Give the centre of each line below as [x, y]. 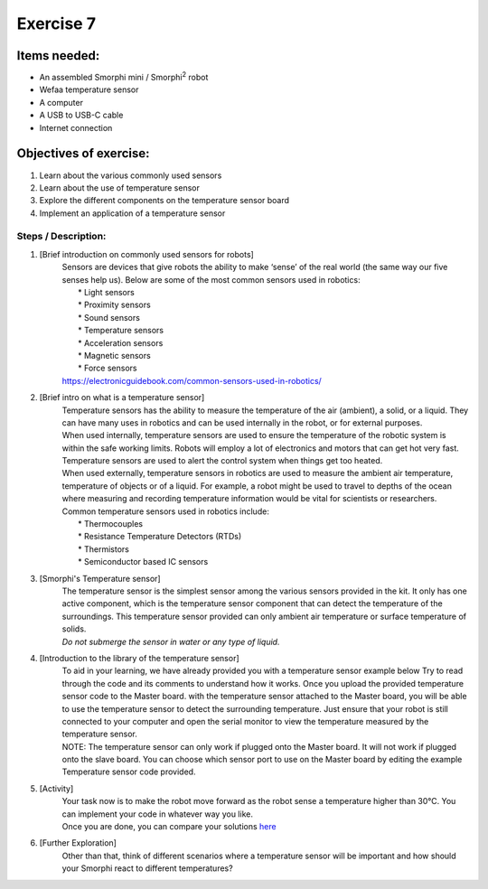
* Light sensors [106, 293]
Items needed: [58, 56]
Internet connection [76, 127]
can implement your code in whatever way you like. [157, 814]
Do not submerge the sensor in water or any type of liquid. [171, 641]
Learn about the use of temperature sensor [120, 187]
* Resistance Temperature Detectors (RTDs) [160, 537]
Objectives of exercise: [83, 154]
